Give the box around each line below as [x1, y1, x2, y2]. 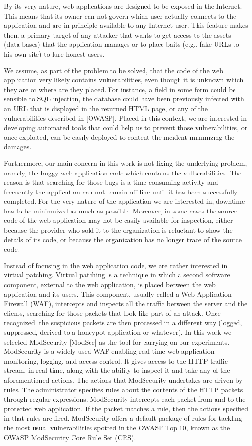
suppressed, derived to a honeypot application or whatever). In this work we [4, 327, 232, 337]
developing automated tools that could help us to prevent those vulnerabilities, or [4, 122, 248, 133]
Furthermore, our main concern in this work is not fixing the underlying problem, [4, 157, 247, 168]
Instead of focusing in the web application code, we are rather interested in [4, 260, 228, 270]
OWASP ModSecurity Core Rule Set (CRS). [4, 432, 136, 442]
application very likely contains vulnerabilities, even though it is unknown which [4, 75, 244, 85]
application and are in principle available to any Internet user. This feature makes [4, 20, 248, 30]
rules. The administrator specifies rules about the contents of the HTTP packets [4, 384, 243, 394]
